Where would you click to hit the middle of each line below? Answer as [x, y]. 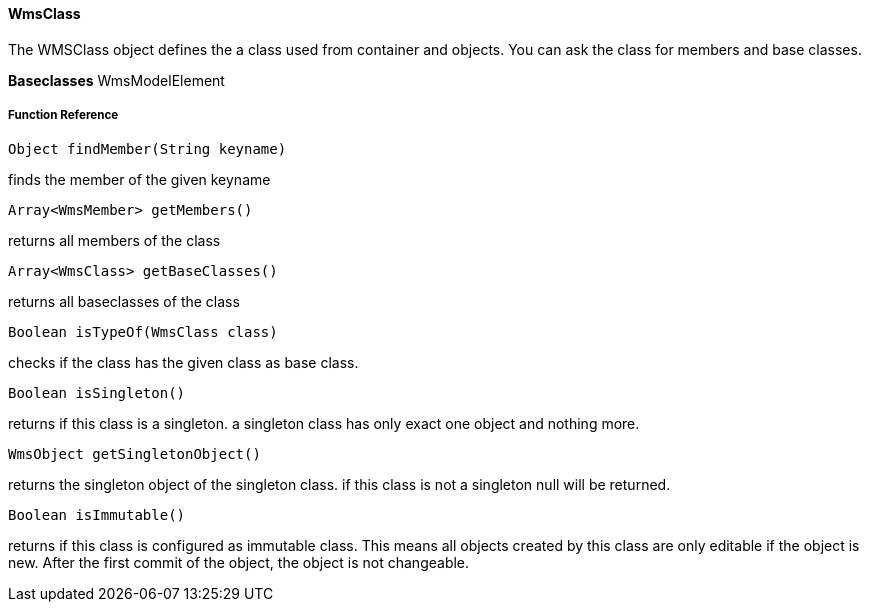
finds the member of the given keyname [139, 180]
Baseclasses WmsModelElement [116, 80]
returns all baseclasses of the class [124, 302]
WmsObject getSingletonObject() [134, 454]
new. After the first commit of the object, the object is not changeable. [239, 563]
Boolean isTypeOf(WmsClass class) [143, 332]
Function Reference [63, 115]
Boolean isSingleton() [97, 393]
